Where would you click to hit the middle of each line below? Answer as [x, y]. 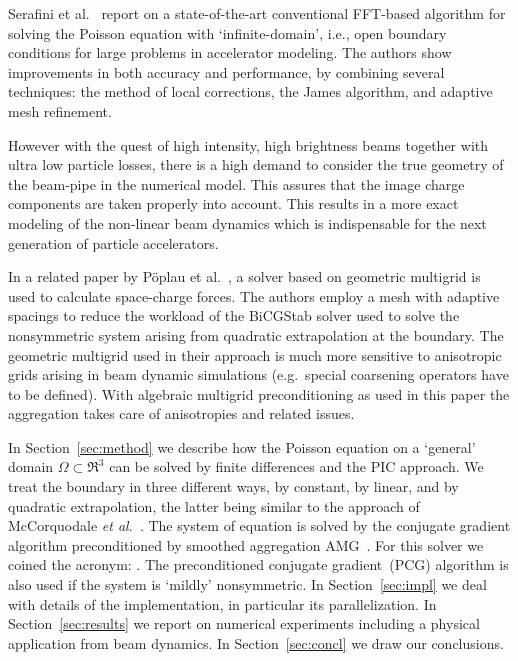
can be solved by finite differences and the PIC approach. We [296, 466]
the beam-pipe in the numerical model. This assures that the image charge [236, 183]
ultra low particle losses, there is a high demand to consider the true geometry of [256, 164]
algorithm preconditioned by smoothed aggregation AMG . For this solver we [246, 544]
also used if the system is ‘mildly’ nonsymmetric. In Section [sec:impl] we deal [247, 584]
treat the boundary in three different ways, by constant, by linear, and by [233, 486]
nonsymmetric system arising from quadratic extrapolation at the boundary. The [256, 334]
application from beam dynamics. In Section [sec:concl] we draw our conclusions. [256, 642]
